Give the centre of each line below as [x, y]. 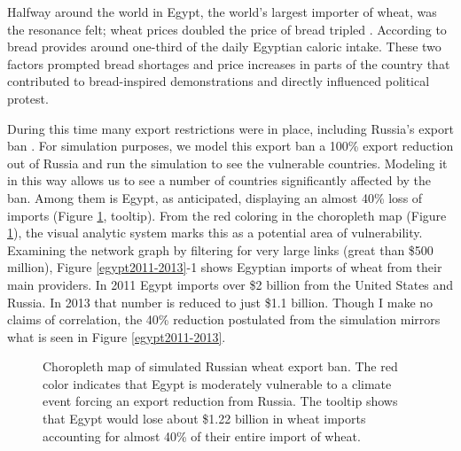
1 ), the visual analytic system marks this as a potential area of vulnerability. [215, 233]
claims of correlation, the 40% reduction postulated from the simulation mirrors [224, 319]
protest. [28, 98]
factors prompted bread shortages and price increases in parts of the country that [229, 63]
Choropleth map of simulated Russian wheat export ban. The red [220, 366]
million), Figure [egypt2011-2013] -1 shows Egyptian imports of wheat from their [225, 267]
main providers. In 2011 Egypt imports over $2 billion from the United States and [230, 284]
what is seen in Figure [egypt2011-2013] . [117, 336]
